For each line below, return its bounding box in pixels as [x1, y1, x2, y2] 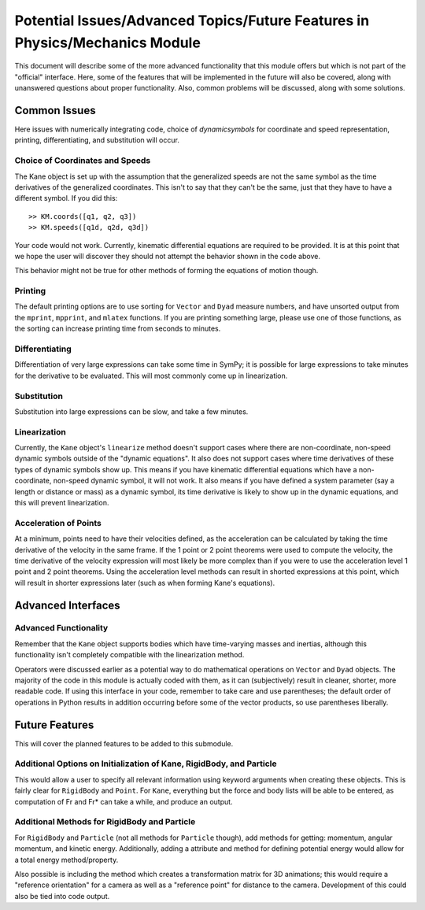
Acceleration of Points [14, 517, 102, 528]
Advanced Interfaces [14, 598, 121, 612]
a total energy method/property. [14, 855, 119, 864]
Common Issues [14, 103, 96, 117]
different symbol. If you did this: [14, 194, 118, 203]
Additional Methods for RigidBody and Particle [14, 816, 196, 827]
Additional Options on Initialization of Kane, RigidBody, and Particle [14, 758, 277, 769]
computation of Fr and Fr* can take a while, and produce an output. [14, 797, 233, 806]
